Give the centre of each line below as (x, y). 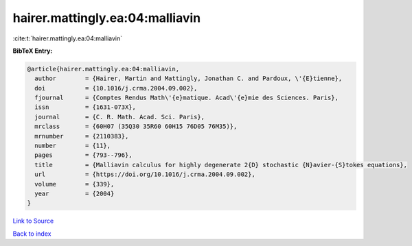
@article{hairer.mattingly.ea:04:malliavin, (103, 69)
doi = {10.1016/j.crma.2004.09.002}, (116, 88)
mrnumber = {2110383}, (82, 136)
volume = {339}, (75, 184)
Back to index (32, 234)
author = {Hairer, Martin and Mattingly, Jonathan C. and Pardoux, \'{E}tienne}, (188, 78)
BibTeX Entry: (33, 51)
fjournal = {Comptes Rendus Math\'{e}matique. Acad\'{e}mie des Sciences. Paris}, (187, 98)
